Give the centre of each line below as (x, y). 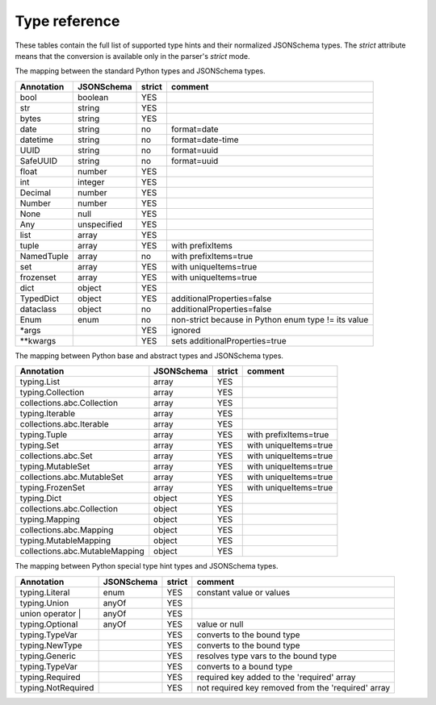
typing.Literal (45, 592)
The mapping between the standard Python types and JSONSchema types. (140, 71)
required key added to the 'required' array (276, 677)
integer (91, 181)
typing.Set (40, 445)
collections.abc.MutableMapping (82, 551)
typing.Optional (49, 624)
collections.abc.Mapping (67, 530)
